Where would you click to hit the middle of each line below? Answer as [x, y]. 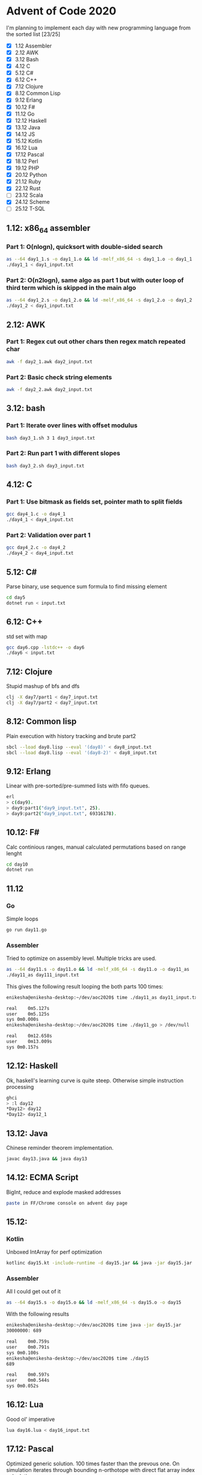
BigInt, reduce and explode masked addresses [64, 1192]
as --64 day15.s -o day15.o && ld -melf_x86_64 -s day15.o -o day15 [94, 1303]
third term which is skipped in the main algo [71, 288]
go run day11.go [26, 930]
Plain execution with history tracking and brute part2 [71, 736]
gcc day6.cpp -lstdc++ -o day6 [45, 647]
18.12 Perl [26, 161]
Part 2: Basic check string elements [59, 377]
